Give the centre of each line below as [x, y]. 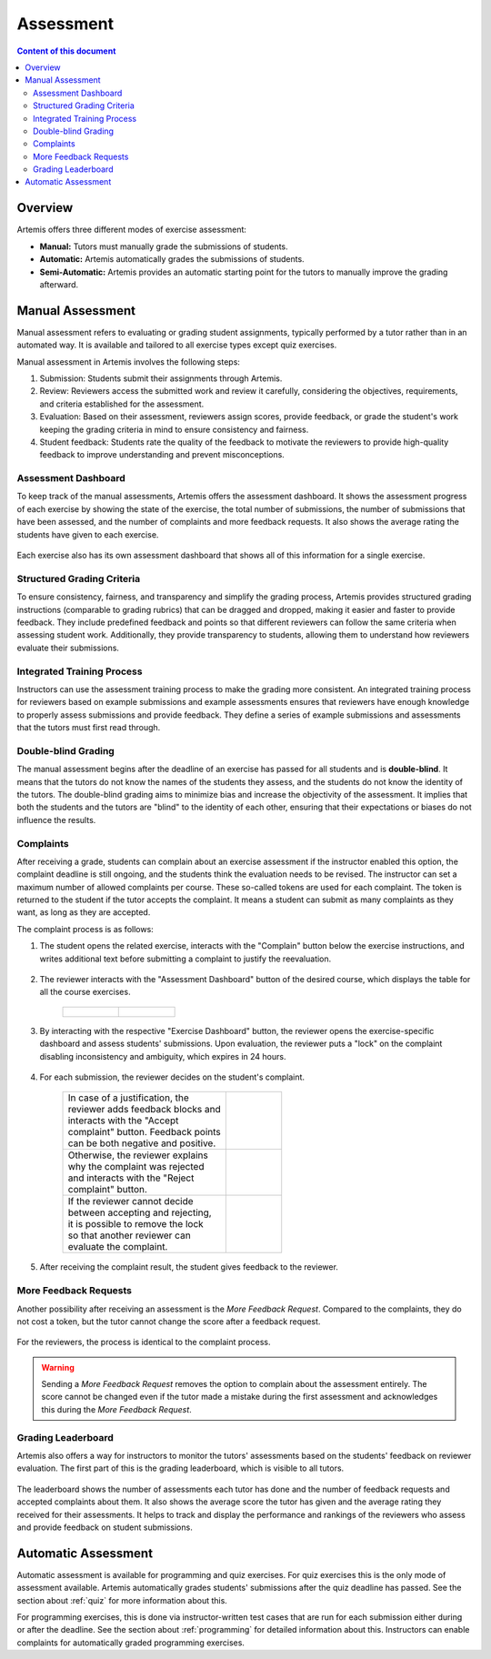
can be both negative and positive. [142, 1143]
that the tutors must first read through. [89, 728]
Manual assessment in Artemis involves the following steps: [129, 362]
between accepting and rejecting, [140, 1212]
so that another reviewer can [129, 1235]
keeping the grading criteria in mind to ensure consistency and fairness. [174, 429]
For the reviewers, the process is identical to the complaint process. [144, 1342]
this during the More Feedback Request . [117, 1409]
